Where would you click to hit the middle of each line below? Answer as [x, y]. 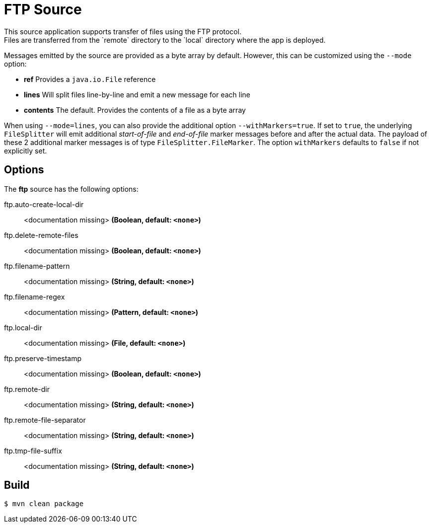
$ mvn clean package [44, 504]
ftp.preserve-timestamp [43, 358]
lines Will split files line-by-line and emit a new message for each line [137, 94]
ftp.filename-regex [35, 297]
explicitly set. [26, 151]
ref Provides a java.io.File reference [90, 79]
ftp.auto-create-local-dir [44, 204]
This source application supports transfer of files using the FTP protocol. [123, 31]
